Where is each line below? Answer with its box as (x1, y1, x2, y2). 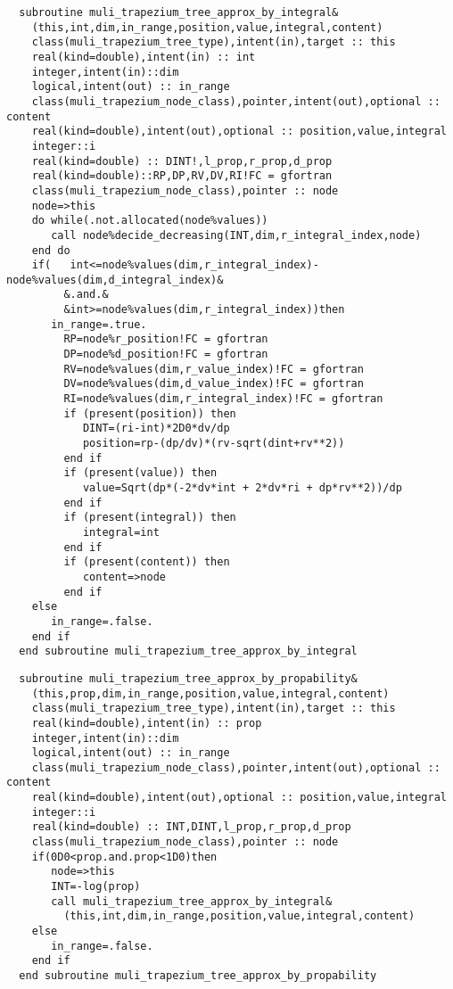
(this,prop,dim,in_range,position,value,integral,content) (31, 687, 390, 700)
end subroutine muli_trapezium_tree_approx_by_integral (19, 645, 358, 658)
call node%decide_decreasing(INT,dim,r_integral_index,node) (51, 228, 422, 242)
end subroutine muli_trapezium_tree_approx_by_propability (19, 969, 377, 982)
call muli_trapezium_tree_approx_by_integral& (51, 894, 333, 908)
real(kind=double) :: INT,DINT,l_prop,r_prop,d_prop (31, 820, 351, 834)
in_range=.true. (51, 317, 147, 331)
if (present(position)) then (63, 407, 236, 420)
